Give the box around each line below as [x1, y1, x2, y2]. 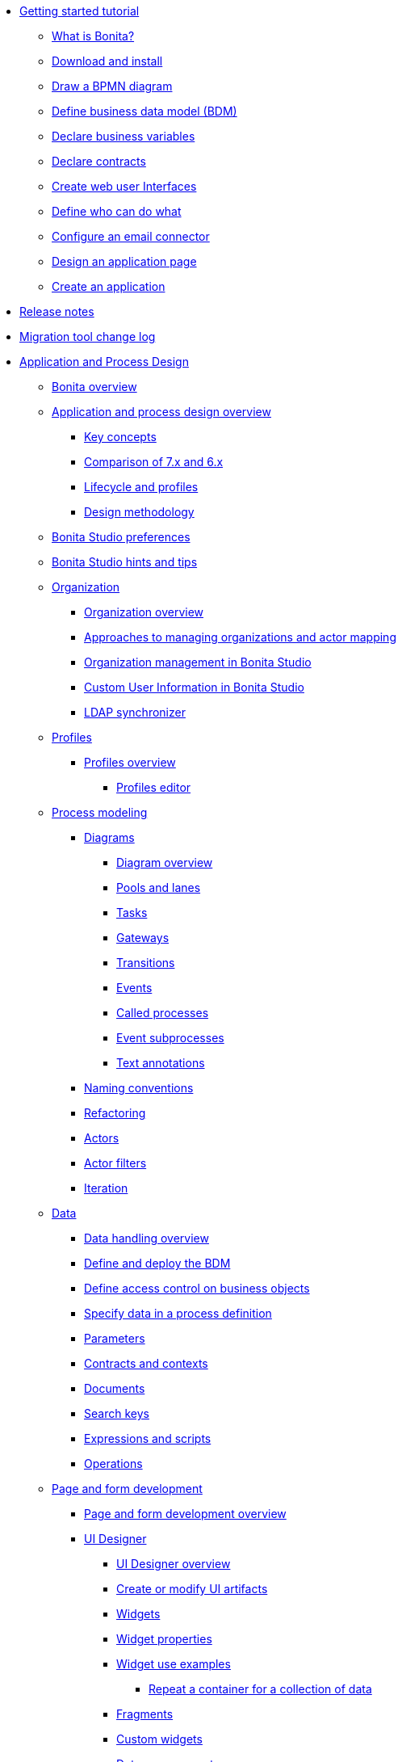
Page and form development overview [84, 1507, 287, 1520]
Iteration [84, 1181, 128, 1195]
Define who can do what [52, 204, 182, 218]
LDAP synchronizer [84, 705, 186, 719]
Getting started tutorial [19, 4, 140, 18]
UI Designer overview [116, 1557, 231, 1571]
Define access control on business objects [84, 1281, 310, 1295]
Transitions [116, 956, 175, 969]
